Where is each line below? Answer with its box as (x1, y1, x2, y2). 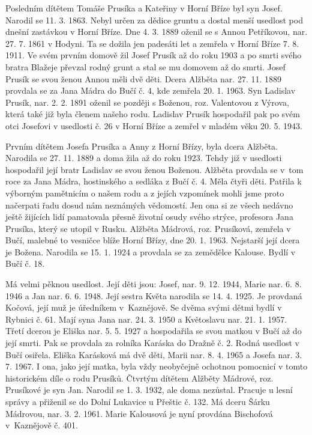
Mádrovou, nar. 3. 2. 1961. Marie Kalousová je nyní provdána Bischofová (5, 407, 273, 419)
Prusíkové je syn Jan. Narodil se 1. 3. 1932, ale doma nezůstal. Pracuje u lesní (5, 383, 293, 396)
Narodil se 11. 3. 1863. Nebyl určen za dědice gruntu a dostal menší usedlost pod (5, 13, 303, 26)
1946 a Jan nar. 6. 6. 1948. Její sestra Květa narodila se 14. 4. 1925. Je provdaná (5, 289, 302, 302)
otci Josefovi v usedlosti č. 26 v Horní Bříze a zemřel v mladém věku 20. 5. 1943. (5, 119, 302, 132)
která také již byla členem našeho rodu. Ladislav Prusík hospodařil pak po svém (5, 108, 300, 120)
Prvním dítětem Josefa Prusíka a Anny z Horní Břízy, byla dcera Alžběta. (5, 139, 278, 152)
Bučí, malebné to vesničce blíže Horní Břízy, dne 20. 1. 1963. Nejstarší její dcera (5, 234, 300, 246)
